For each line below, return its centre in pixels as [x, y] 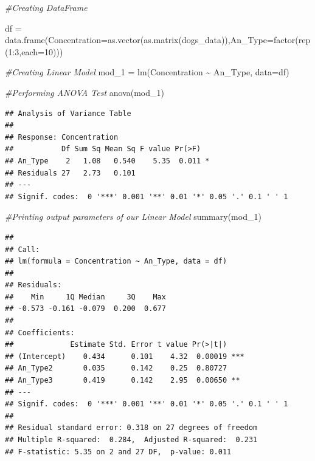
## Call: [22, 249]
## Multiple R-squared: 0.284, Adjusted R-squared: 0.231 [131, 440]
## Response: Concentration [62, 137]
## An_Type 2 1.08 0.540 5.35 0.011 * [107, 161]
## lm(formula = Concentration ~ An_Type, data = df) [116, 261]
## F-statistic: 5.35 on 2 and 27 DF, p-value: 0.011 [118, 452]
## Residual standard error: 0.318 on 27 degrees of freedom [131, 428]
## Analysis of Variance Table [68, 113]
